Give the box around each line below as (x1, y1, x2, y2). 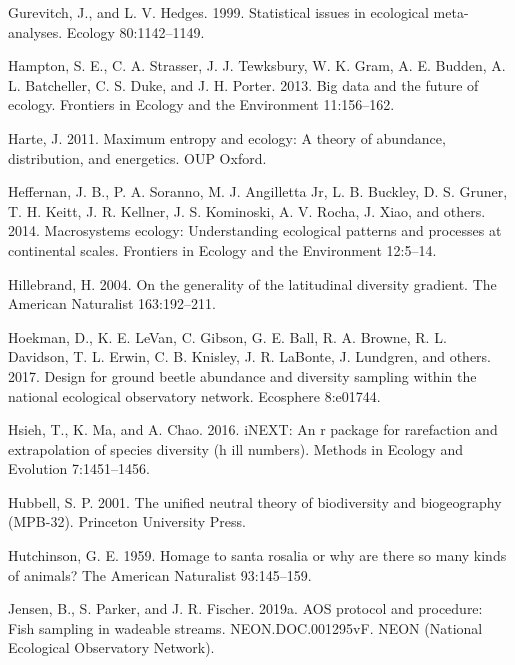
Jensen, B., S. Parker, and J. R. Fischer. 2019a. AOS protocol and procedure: (8, 598, 483, 619)
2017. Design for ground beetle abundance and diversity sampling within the (8, 365, 477, 386)
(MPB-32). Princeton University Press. (8, 511, 246, 532)
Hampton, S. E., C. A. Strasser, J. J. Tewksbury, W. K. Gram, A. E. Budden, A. (8, 55, 506, 76)
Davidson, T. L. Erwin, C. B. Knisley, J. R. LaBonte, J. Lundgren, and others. (8, 346, 491, 367)
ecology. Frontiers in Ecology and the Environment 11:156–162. (8, 94, 395, 115)
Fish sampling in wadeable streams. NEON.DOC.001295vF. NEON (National (8, 617, 483, 638)
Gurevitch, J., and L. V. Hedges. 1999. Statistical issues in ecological (8, 2, 429, 22)
